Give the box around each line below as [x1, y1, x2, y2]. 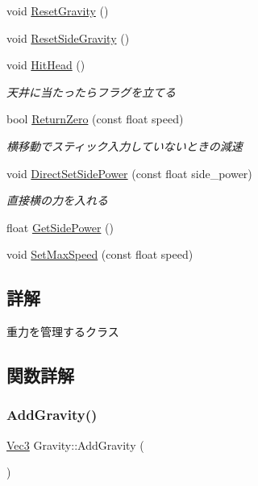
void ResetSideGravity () [6, 29, 130, 46]
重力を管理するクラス [6, 323, 119, 340]
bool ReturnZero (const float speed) [6, 110, 184, 127]
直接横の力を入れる [6, 192, 108, 209]
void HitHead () [6, 56, 85, 73]
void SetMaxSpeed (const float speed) [6, 246, 193, 263]
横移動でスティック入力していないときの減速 [6, 137, 243, 154]
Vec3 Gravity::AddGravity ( [6, 436, 144, 453]
